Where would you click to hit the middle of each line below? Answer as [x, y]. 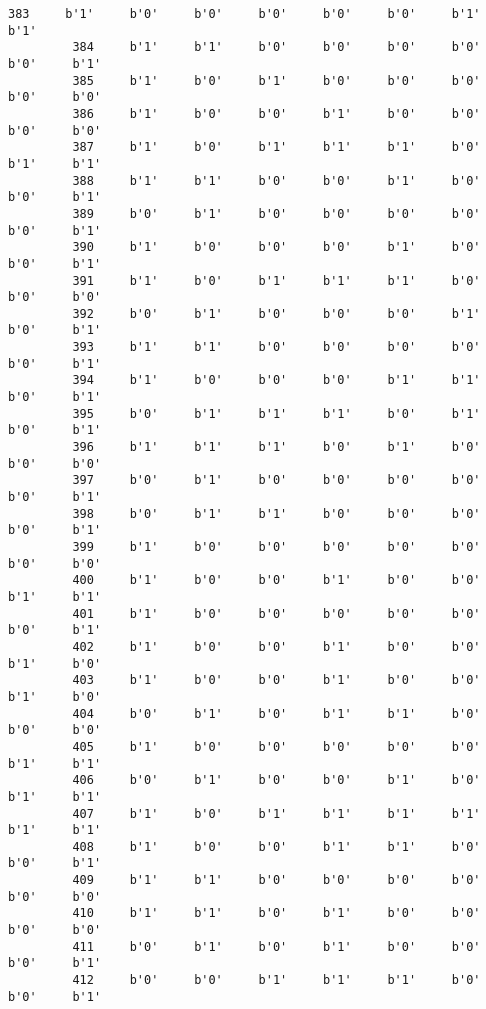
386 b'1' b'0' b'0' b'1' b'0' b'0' [276, 113]
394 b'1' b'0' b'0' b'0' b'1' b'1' [276, 380]
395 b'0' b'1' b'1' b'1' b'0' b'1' [276, 413]
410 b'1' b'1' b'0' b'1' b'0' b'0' [276, 913]
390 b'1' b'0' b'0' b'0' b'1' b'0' [276, 247]
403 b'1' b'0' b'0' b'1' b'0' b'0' [276, 680]
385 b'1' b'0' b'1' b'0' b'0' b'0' [276, 80]
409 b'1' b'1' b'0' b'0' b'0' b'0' [276, 880]
